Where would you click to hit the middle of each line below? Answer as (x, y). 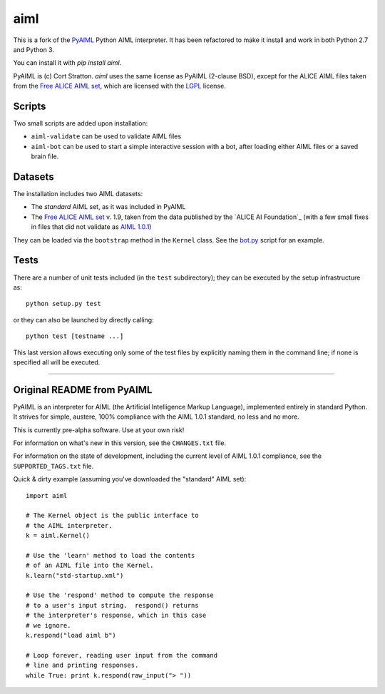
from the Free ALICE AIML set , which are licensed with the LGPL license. (119, 86)
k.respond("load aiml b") (71, 636)
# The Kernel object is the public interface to (112, 516)
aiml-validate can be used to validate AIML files (106, 136)
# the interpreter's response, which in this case (116, 616)
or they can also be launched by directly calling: (83, 320)
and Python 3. (34, 49)
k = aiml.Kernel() (58, 536)
